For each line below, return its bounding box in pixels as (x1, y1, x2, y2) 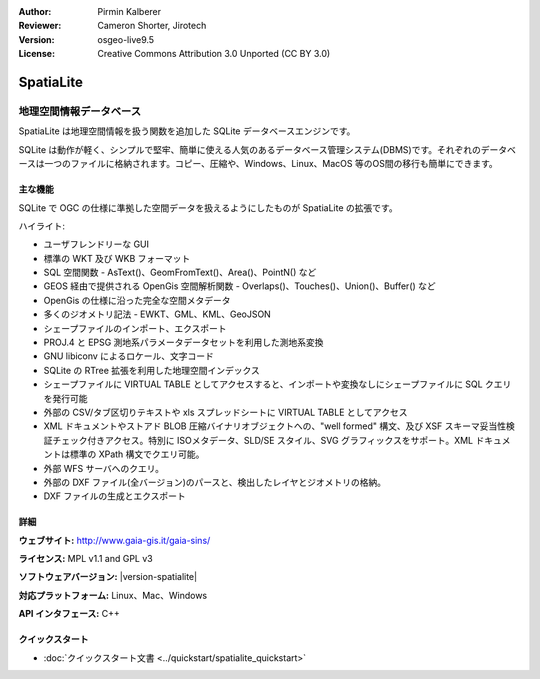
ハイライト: (18, 220, 65, 232)
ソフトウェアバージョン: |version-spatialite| (18, 571, 198, 583)
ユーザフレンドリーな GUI (43, 238, 150, 250)
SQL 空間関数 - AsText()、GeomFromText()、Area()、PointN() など (43, 266, 317, 279)
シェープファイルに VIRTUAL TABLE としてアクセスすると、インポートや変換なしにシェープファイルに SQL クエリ (43, 378, 512, 390)
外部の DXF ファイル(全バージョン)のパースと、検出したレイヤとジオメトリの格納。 (43, 476, 387, 488)
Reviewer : (18, 20, 62, 32)
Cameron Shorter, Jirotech (97, 20, 207, 32)
